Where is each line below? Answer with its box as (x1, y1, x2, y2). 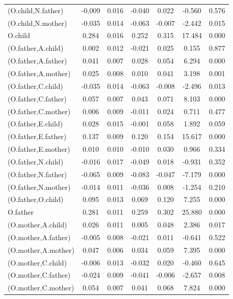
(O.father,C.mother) (8, 106, 71, 116)
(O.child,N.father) (8, 5, 64, 15)
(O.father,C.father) (8, 93, 67, 104)
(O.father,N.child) (8, 156, 64, 167)
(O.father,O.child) (8, 194, 64, 205)
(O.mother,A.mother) (8, 244, 75, 255)
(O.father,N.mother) (8, 181, 71, 192)
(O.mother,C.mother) (8, 282, 74, 293)
